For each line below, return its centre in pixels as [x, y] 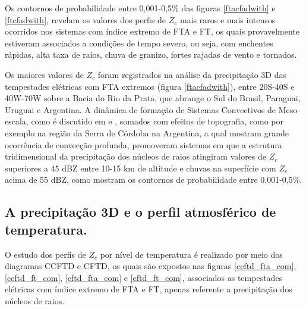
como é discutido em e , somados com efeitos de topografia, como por [157, 121]
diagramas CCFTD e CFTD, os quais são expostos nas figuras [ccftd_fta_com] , [151, 266]
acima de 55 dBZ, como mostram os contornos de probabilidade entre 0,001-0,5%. [154, 180]
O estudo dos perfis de [45, 254]
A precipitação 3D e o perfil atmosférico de [141, 212]
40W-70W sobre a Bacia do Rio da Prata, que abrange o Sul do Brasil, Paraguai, [153, 98]
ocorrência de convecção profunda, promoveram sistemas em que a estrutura [143, 144]
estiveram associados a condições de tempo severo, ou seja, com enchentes [139, 43]
